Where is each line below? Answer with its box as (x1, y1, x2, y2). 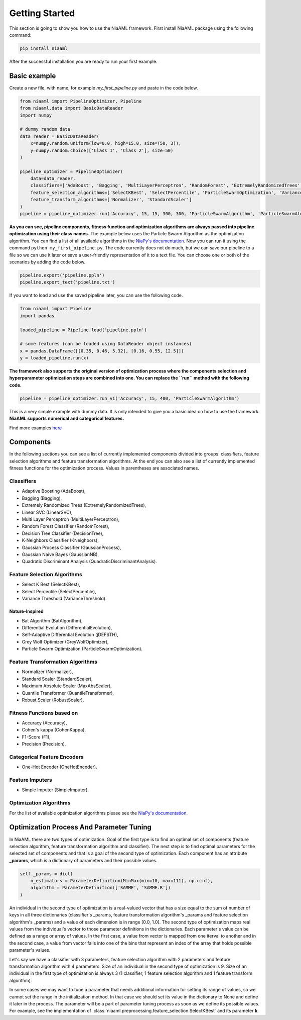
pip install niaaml (20, 45, 68, 51)
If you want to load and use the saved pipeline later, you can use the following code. (9, 292, 183, 299)
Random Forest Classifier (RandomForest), (22, 523, 110, 529)
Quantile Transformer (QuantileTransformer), (22, 690, 114, 696)
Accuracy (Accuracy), (22, 720, 67, 726)
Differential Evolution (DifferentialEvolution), (22, 625, 112, 631)
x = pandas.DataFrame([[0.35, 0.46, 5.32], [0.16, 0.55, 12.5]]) (20, 348, 184, 354)
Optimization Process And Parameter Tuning (9, 823, 152, 831)
